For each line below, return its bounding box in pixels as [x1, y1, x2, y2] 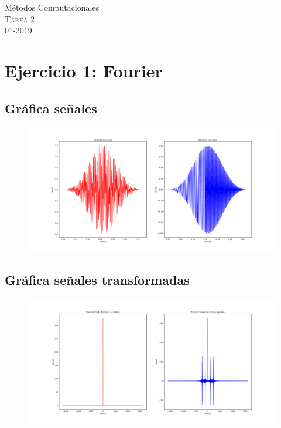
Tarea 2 [5, 12, 35, 25]
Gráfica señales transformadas [5, 271, 190, 289]
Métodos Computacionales [5, 1, 100, 13]
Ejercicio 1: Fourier [5, 58, 163, 82]
